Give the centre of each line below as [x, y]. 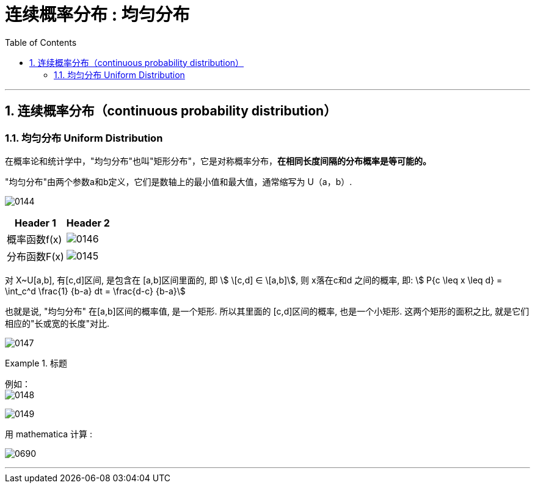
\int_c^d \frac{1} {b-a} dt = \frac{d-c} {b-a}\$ [95, 291]
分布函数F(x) [35, 256]
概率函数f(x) [35, 239]
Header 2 [88, 223]
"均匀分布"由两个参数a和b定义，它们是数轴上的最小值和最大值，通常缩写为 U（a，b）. [179, 181]
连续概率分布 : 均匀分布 [97, 15]
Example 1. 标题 [36, 363]
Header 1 [35, 223]
